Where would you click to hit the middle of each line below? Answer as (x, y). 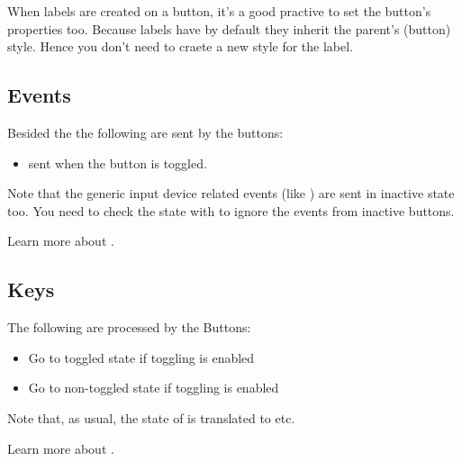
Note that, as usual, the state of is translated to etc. (151, 417)
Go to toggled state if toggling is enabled (141, 357)
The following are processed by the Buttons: (129, 327)
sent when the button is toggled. (118, 163)
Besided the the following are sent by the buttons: (145, 132)
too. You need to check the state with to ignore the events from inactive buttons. (231, 210)
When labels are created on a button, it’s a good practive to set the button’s (219, 11)
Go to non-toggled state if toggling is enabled (154, 388)
